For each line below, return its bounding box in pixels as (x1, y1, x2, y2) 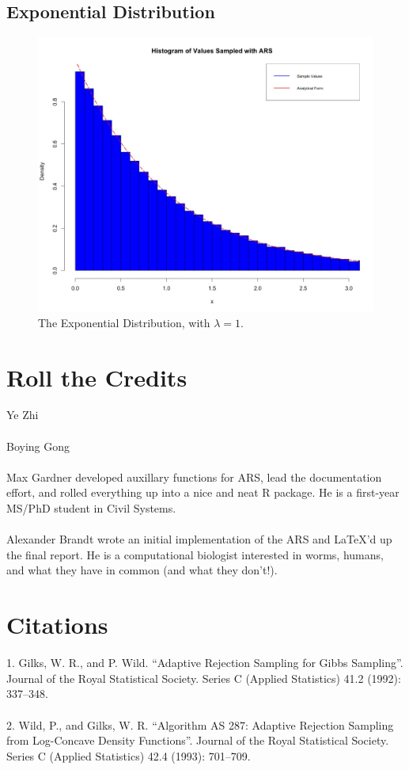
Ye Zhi (6, 406, 39, 423)
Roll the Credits (6, 360, 187, 393)
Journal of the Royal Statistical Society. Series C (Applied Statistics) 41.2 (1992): (6, 669, 401, 686)
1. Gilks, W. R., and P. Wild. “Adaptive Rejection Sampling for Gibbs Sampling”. (6, 654, 403, 671)
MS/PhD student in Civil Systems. (6, 500, 176, 517)
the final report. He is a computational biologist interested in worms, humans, (6, 546, 384, 562)
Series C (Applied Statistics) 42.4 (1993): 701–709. (6, 747, 251, 764)
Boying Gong (6, 437, 70, 454)
